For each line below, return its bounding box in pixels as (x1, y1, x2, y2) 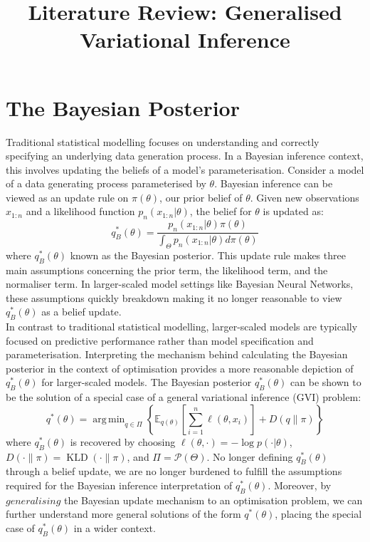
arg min (92, 414, 125, 424)
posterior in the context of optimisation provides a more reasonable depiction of (6, 360, 354, 375)
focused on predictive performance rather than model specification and (6, 333, 314, 348)
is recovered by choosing (70, 434, 176, 449)
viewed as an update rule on (6, 189, 129, 204)
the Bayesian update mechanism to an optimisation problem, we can (63, 492, 363, 507)
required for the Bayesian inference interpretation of (6, 478, 233, 493)
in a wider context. (73, 521, 156, 536)
